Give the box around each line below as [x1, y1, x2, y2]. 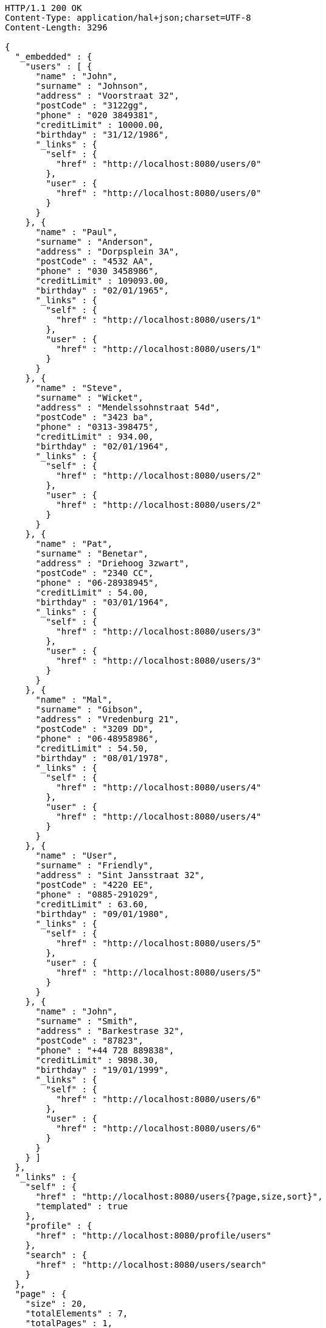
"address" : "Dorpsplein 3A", [35, 247, 179, 256]
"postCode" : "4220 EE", [35, 880, 154, 890]
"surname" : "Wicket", [35, 393, 144, 402]
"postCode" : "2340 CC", [35, 568, 154, 578]
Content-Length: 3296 [5, 23, 108, 32]
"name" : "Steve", [35, 383, 123, 393]
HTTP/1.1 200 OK [5, 3, 82, 13]
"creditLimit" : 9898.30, [35, 1055, 159, 1065]
